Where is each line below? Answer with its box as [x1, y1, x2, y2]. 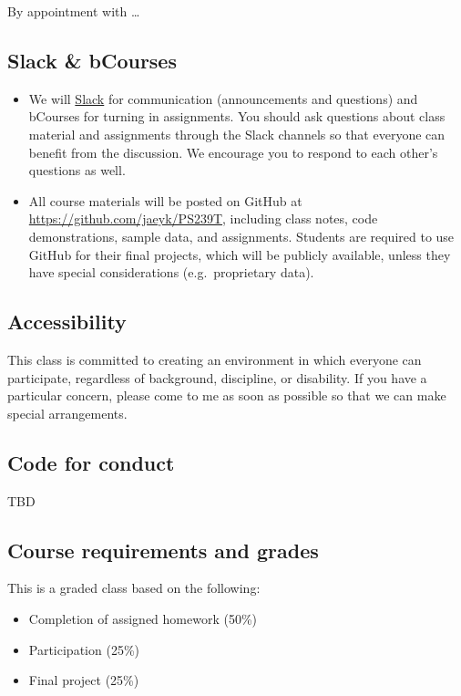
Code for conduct [7, 448, 175, 476]
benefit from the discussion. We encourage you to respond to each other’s [28, 142, 438, 161]
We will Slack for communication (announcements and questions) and [28, 88, 418, 108]
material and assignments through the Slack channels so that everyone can [28, 124, 446, 143]
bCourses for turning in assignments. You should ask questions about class [28, 107, 446, 126]
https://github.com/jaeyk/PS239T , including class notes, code [28, 209, 378, 228]
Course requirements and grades [7, 535, 319, 564]
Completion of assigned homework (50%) [28, 608, 258, 628]
